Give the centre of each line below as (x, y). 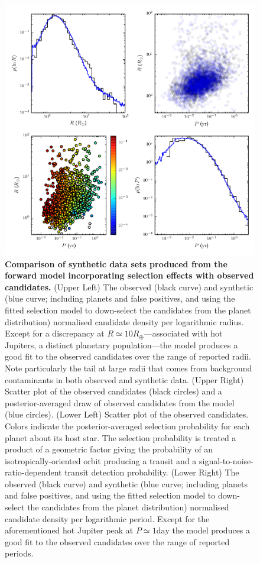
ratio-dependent (33, 472)
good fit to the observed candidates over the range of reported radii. (128, 356)
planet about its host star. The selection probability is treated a (121, 437)
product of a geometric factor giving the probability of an (109, 449)
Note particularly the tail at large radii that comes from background (129, 368)
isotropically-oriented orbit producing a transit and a (101, 460)
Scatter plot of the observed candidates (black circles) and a (113, 391)
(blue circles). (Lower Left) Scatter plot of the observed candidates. (127, 414)
